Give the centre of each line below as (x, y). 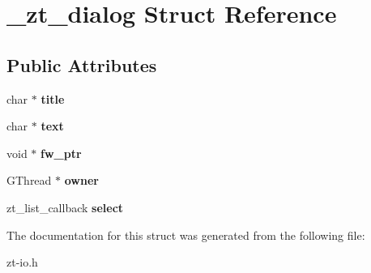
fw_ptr (61, 153)
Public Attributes (82, 64)
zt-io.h (22, 262)
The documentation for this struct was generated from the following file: (186, 235)
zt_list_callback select (65, 207)
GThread (29, 180)
